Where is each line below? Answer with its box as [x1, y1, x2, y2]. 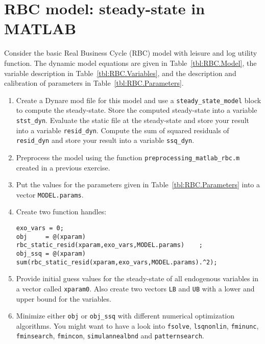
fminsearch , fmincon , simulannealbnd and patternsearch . [16, 330, 204, 341]
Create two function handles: [16, 206, 107, 217]
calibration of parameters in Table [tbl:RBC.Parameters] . [4, 78, 184, 88]
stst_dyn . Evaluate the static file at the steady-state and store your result [16, 114, 249, 125]
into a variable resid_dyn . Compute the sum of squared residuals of [16, 125, 229, 135]
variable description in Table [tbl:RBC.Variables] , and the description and [4, 67, 236, 78]
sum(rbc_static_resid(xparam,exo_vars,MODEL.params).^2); [16, 258, 218, 266]
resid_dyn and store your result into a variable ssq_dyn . [16, 135, 195, 145]
